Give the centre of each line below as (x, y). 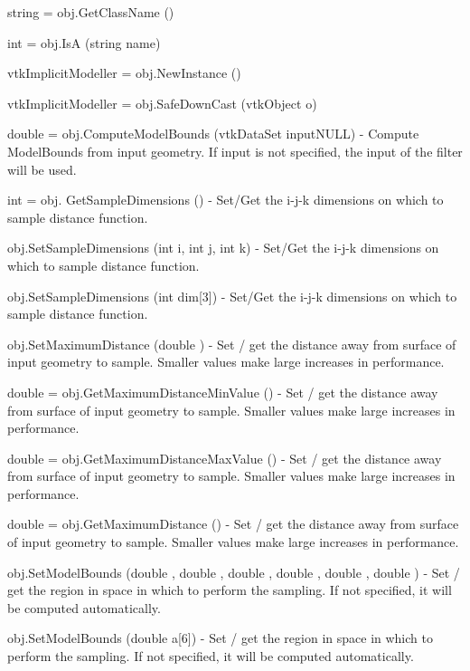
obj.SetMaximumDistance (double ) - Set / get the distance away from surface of (232, 344)
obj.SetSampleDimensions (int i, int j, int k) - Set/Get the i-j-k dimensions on (223, 248)
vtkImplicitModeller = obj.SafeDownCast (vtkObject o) (162, 103)
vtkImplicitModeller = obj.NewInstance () (124, 73)
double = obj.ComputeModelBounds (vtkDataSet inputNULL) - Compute (213, 134)
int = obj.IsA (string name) (84, 42)
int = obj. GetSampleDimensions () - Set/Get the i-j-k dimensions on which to (226, 200)
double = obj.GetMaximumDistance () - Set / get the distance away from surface (233, 524)
